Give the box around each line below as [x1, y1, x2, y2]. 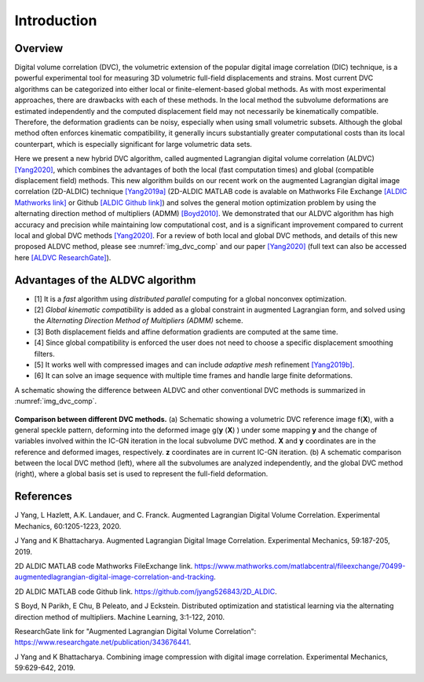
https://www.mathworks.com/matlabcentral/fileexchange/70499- [194, 561, 406, 570]
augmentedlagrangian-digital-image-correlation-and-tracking [14, 572, 214, 581]
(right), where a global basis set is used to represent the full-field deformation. [14, 469, 269, 478]
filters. [34, 349, 55, 358]
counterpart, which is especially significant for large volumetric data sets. [14, 139, 253, 148]
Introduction [14, 12, 97, 29]
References [14, 489, 72, 503]
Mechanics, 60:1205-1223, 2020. [14, 521, 122, 530]
